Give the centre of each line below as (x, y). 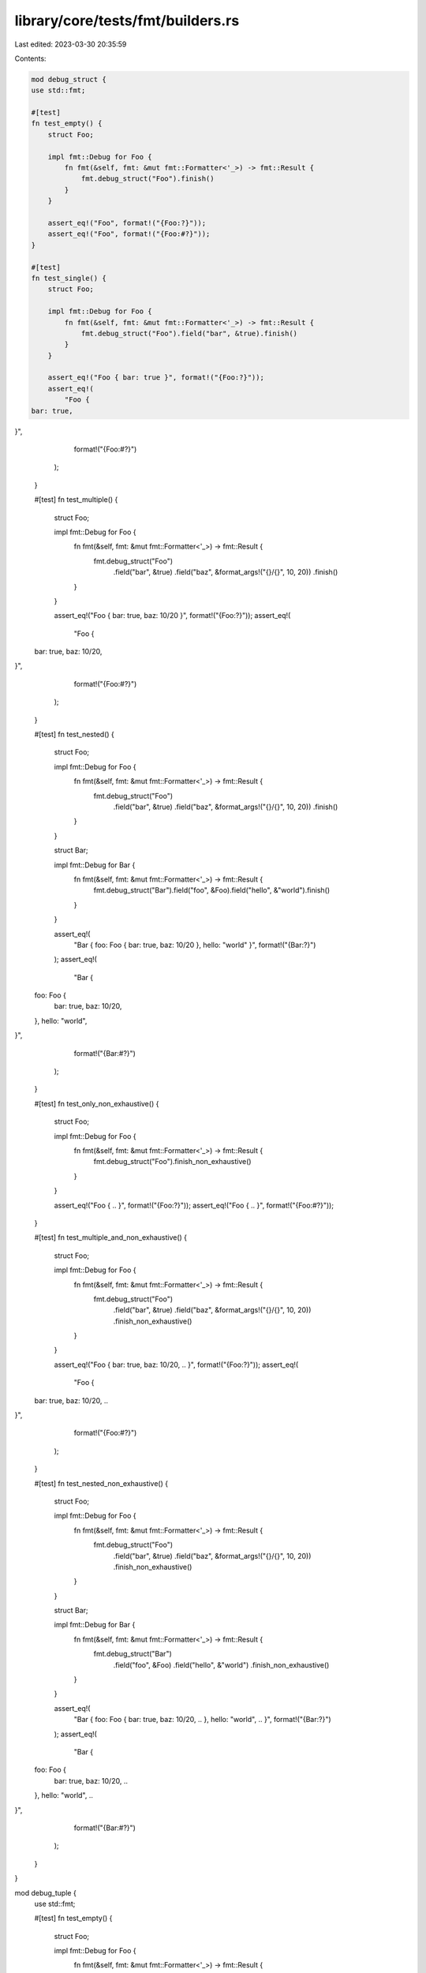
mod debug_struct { (69, 79)
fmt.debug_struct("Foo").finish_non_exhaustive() (172, 1162)
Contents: (30, 58)
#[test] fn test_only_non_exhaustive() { (97, 1103)
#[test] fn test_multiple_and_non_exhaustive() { (111, 1237)
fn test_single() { (69, 278)
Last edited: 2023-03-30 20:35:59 (71, 44)
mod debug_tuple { (45, 1893)
